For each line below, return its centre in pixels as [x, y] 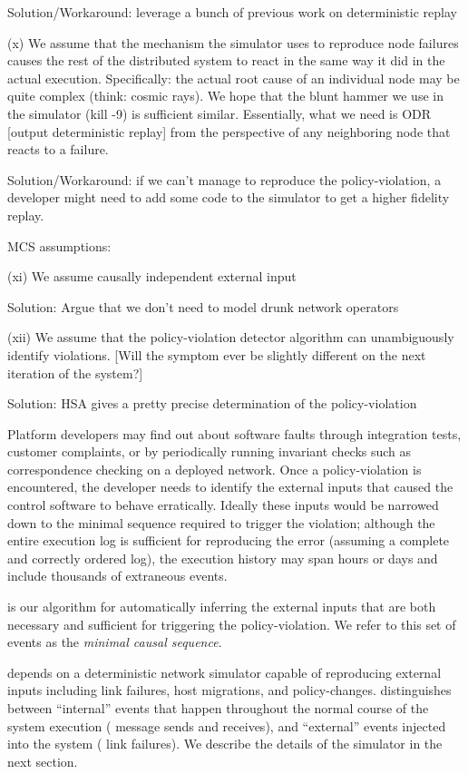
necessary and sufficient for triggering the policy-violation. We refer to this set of [232, 624]
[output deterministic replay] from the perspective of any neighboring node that [229, 131]
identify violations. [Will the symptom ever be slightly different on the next [217, 354]
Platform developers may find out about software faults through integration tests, [234, 433]
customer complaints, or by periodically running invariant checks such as [210, 451]
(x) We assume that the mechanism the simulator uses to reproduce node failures [233, 42]
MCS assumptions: [59, 245]
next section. [43, 761]
